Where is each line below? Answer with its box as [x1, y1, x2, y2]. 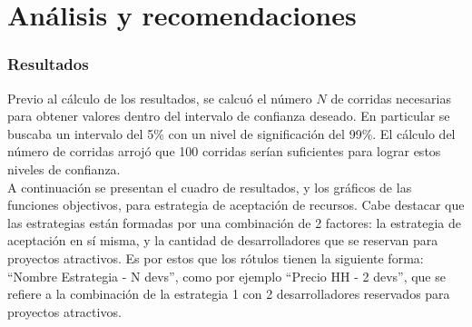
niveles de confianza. [7, 159, 121, 178]
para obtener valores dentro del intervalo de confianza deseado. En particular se [7, 106, 450, 125]
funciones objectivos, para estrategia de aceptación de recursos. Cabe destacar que [7, 195, 465, 214]
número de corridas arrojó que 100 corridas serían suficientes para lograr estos [7, 142, 441, 161]
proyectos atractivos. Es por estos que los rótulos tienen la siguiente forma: [7, 248, 424, 267]
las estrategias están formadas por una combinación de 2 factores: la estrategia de [7, 213, 462, 232]
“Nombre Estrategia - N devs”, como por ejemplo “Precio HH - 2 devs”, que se [7, 266, 446, 285]
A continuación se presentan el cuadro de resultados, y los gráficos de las [7, 177, 412, 196]
